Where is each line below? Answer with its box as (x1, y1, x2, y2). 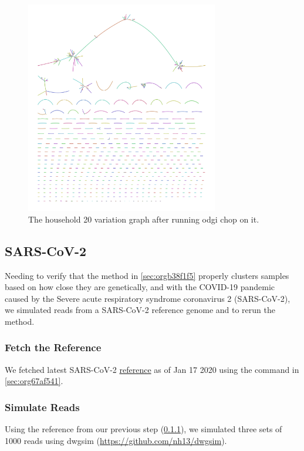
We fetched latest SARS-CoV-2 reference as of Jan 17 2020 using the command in (5, 363, 299, 375)
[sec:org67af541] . (5, 375, 63, 387)
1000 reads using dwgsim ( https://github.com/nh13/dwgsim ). (5, 434, 227, 446)
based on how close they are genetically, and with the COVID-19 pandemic (5, 281, 275, 293)
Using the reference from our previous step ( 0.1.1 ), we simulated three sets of (5, 423, 282, 435)
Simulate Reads (5, 399, 80, 414)
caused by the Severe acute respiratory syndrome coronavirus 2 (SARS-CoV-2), (5, 292, 291, 304)
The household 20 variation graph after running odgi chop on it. (28, 213, 259, 225)
